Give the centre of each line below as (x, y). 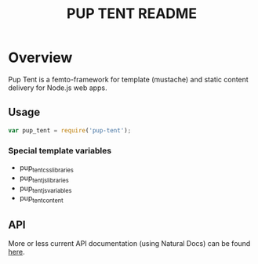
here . (16, 251)
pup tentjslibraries (44, 179)
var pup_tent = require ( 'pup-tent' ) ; (70, 130)
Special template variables (60, 150)
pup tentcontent (42, 199)
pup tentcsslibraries (47, 168)
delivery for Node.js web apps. (58, 88)
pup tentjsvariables (45, 189)
